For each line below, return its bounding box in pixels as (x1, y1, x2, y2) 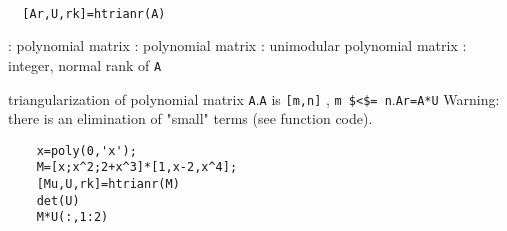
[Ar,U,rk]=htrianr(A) (22, 6, 166, 21)
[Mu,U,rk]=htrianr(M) (36, 177, 180, 192)
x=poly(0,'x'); (36, 143, 137, 158)
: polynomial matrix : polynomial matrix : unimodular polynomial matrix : (8, 35, 467, 56)
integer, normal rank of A (8, 54, 162, 75)
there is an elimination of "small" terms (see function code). (8, 108, 373, 129)
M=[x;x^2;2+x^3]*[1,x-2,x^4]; (36, 160, 238, 175)
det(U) (36, 193, 80, 208)
